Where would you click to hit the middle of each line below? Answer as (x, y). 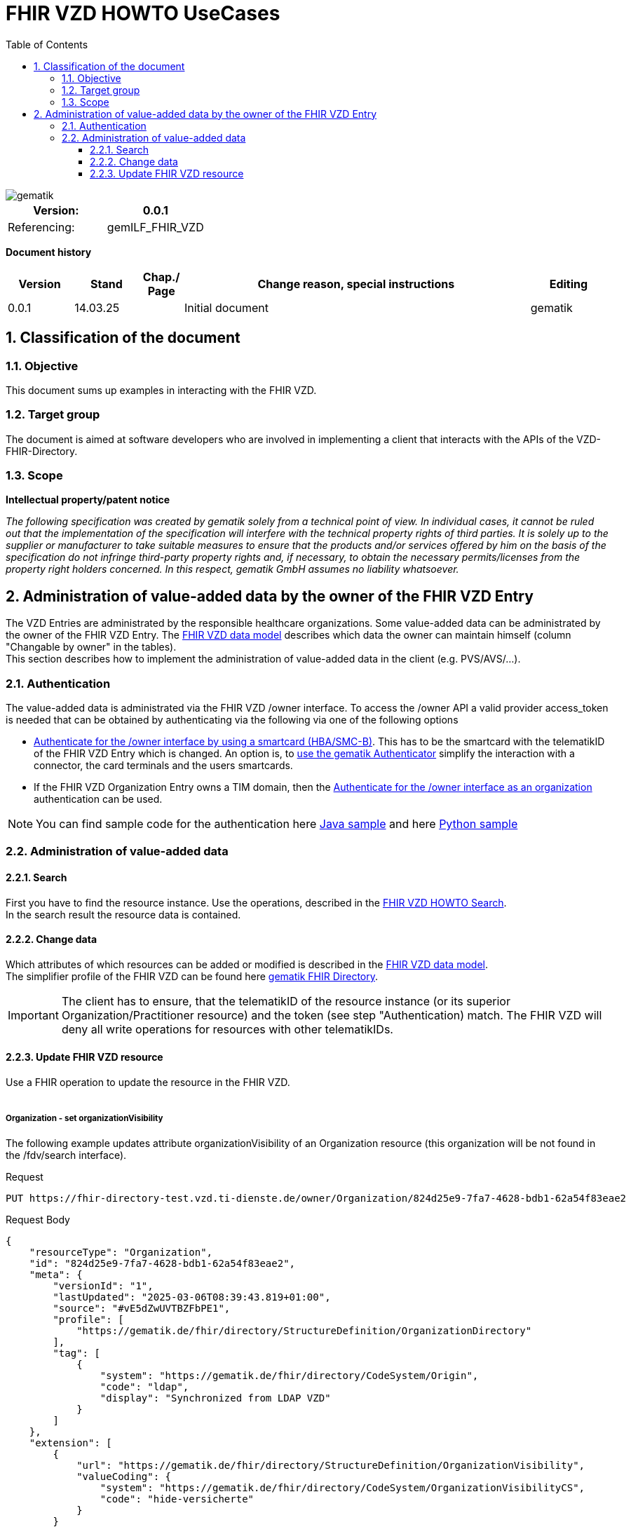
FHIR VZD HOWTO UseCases (143, 13)
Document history (49, 252)
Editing (569, 284)
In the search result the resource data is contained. (123, 914)
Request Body (38, 1219)
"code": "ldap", (144, 1386)
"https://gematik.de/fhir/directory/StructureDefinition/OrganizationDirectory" (304, 1330)
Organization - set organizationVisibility (84, 1119)
